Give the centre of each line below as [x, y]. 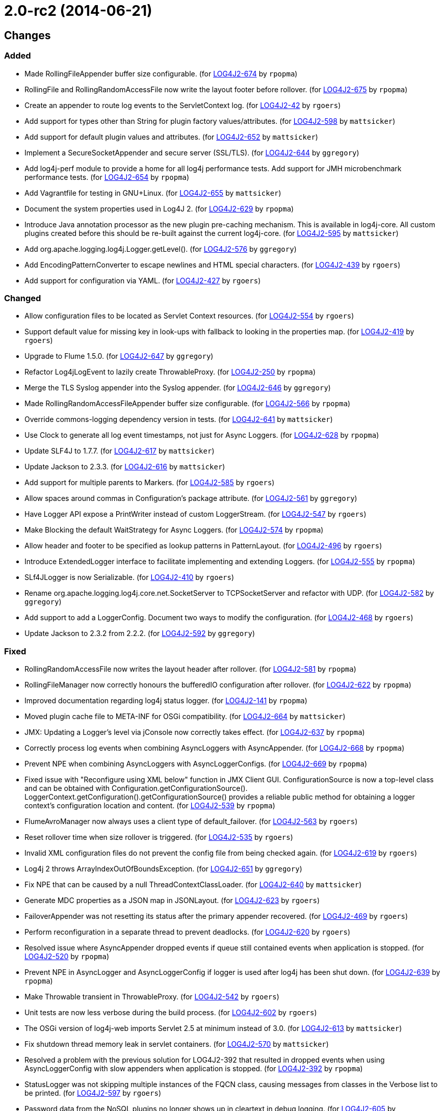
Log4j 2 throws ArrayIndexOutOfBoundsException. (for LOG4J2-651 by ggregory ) [163, 869]
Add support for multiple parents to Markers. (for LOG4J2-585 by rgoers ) [150, 483]
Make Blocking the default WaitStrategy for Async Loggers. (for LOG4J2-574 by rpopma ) [174, 530]
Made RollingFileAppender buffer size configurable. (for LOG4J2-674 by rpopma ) [161, 73]
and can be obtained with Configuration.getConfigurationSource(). [136, 788]
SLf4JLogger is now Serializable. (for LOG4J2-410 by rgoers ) [129, 577]
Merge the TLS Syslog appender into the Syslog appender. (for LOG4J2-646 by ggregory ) [178, 388]
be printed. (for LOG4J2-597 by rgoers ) [93, 1093]
